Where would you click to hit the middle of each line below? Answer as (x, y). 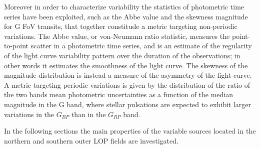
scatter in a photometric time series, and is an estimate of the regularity (141, 46)
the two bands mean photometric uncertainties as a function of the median (119, 94)
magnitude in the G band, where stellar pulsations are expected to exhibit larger (128, 104)
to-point (16, 46)
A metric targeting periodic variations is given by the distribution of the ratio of (127, 84)
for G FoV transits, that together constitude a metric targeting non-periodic (121, 26)
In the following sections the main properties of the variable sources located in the (130, 131)
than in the (88, 114)
